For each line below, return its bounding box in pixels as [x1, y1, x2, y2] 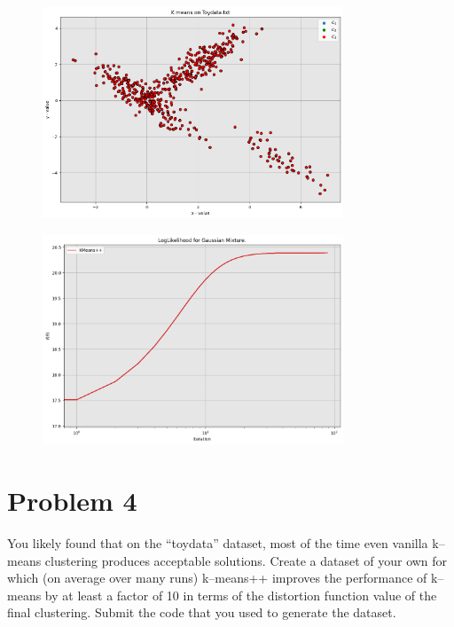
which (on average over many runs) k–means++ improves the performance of [7, 568, 427, 587]
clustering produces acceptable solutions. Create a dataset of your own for [44, 551, 448, 569]
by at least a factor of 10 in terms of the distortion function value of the [44, 585, 437, 604]
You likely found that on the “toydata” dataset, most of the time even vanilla [7, 533, 428, 552]
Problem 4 [7, 482, 137, 518]
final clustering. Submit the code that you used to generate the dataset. [7, 603, 396, 622]
